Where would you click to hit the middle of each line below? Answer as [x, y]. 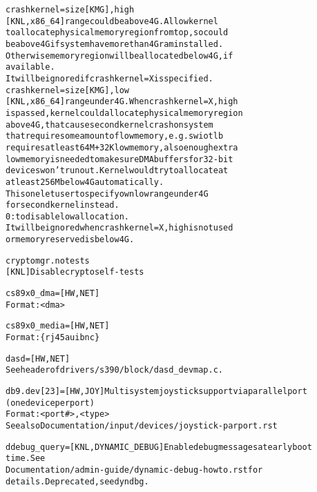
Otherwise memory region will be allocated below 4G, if [119, 56]
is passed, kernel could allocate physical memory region [124, 113]
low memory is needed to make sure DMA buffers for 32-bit [119, 159]
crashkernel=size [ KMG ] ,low [68, 90]
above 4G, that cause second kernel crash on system [109, 125]
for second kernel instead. [63, 205]
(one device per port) [50, 403]
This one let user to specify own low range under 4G [107, 194]
